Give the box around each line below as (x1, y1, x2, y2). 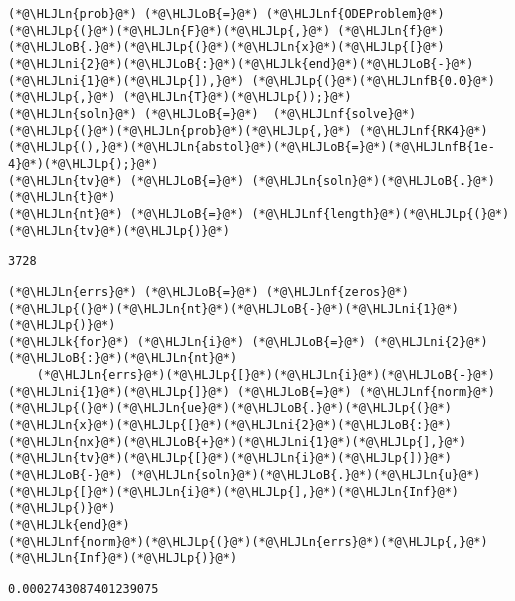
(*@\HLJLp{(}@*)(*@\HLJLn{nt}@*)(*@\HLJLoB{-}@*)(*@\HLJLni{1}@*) (8, 301, 460, 316)
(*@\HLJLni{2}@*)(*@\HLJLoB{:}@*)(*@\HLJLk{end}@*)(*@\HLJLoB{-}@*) (8, 56, 474, 71)
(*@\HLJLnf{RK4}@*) (358, 123, 488, 138)
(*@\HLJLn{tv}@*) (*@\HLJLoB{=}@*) (8, 173, 245, 188)
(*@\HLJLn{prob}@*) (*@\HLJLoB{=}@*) (8, 7, 259, 21)
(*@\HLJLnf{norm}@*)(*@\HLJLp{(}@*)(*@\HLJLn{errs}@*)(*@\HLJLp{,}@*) (8, 534, 488, 549)
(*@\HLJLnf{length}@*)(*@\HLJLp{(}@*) (251, 206, 510, 221)
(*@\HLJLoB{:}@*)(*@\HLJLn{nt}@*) (8, 351, 238, 366)
